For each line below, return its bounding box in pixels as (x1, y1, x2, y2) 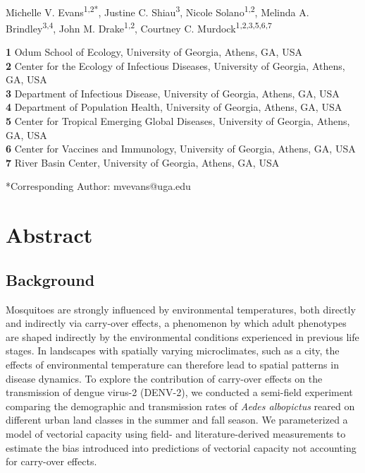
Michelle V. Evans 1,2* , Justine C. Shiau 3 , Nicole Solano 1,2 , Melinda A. (6, 2, 309, 19)
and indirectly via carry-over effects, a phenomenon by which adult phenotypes (6, 316, 347, 330)
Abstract (6, 220, 93, 249)
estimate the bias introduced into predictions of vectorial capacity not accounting (6, 440, 357, 455)
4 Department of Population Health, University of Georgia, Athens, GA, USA (6, 100, 342, 114)
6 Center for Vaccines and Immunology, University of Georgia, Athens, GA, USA (6, 141, 356, 156)
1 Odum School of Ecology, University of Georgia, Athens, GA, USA (6, 44, 302, 59)
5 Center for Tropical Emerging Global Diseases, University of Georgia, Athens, (6, 114, 350, 128)
